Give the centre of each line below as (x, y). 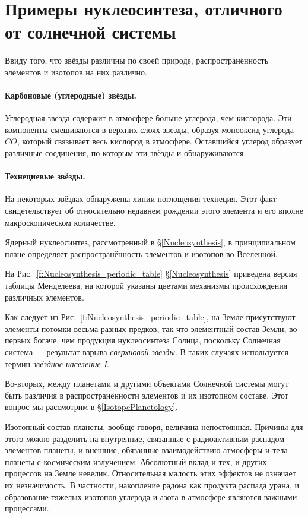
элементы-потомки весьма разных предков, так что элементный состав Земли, (146, 328)
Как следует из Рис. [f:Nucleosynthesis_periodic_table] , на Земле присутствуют (150, 317)
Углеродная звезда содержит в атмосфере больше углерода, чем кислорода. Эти (148, 118)
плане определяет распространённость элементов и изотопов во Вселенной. (141, 253)
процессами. (27, 508)
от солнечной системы (91, 32)
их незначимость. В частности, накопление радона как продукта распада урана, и (152, 484)
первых (18, 340)
